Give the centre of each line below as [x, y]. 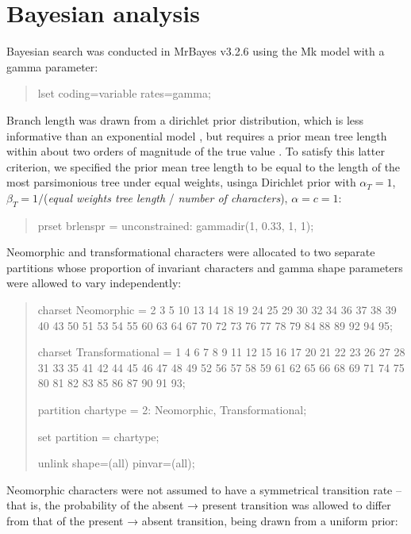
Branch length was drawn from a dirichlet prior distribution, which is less [185, 119]
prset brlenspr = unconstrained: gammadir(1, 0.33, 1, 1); [176, 225]
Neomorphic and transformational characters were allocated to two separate [191, 252]
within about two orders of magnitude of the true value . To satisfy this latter [196, 151]
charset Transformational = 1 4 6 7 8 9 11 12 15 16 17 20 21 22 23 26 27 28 [221, 352]
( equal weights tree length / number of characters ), [166, 197]
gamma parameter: [52, 66]
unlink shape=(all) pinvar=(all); [116, 463]
